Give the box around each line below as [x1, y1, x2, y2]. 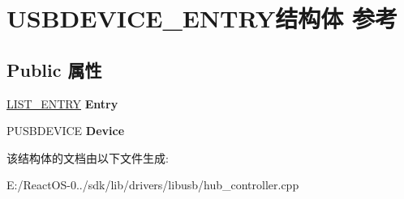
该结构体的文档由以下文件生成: [6, 149, 169, 166]
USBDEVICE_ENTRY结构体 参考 [6, 2, 398, 35]
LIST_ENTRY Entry [6, 95, 118, 112]
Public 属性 [6, 57, 102, 82]
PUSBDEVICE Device [6, 122, 125, 139]
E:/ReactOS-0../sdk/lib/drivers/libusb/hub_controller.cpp [6, 176, 299, 193]
